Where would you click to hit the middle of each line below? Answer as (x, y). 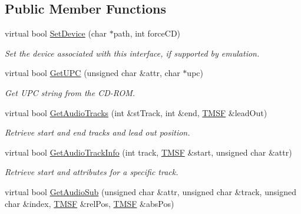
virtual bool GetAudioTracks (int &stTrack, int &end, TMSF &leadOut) (136, 112)
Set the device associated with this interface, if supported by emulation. (132, 53)
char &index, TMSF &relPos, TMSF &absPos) (90, 203)
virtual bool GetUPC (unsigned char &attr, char (92, 73)
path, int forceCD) (147, 33)
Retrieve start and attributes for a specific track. (92, 172)
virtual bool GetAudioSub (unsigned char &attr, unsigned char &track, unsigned (150, 191)
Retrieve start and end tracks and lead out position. (97, 132)
